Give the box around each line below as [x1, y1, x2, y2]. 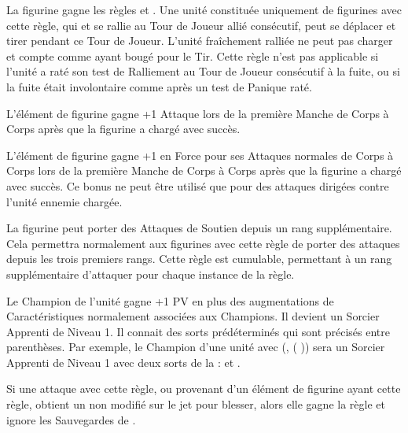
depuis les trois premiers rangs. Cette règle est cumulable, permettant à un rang [6, 250, 392, 267]
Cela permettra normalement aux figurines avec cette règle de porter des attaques [6, 235, 400, 251]
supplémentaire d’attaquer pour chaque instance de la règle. [6, 265, 295, 282]
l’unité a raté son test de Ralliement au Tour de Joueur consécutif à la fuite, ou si [6, 63, 400, 80]
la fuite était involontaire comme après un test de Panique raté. [6, 78, 312, 94]
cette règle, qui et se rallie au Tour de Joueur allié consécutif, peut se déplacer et [6, 17, 396, 33]
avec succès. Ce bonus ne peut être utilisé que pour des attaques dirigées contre [6, 177, 389, 194]
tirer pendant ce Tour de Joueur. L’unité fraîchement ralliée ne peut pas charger [6, 32, 393, 49]
